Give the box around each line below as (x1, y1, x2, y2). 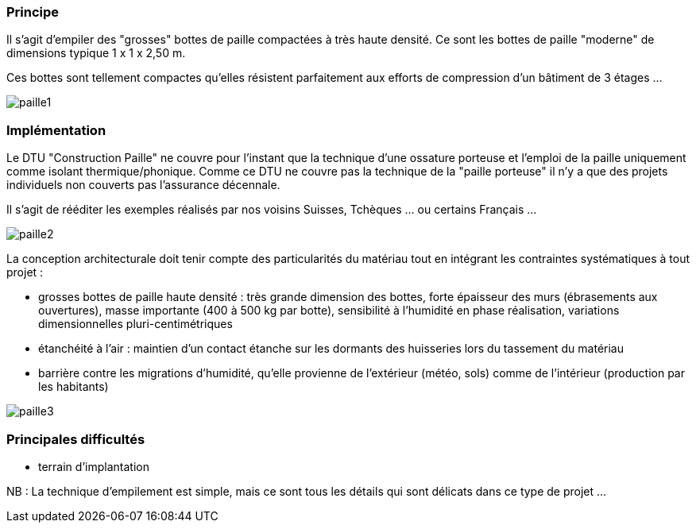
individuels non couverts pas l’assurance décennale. (6, 178, 280, 192)
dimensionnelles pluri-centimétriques (38, 317, 233, 331)
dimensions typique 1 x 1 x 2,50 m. (6, 46, 186, 60)
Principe (6, 4, 60, 20)
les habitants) (38, 380, 109, 394)
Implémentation (6, 122, 106, 138)
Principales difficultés (6, 431, 145, 447)
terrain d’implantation (38, 459, 149, 473)
